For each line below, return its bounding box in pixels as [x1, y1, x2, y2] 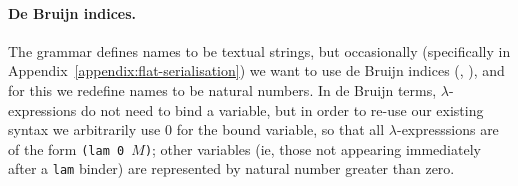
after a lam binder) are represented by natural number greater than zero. [8, 158, 455, 179]
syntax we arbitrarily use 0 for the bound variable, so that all [8, 119, 385, 140]
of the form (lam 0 [8, 138, 125, 159]
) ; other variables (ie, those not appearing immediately [144, 138, 481, 159]
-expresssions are [396, 119, 499, 140]
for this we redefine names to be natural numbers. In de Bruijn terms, [8, 79, 437, 100]
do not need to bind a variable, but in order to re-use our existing [80, 99, 484, 120]
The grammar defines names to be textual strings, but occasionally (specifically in [8, 40, 511, 61]
